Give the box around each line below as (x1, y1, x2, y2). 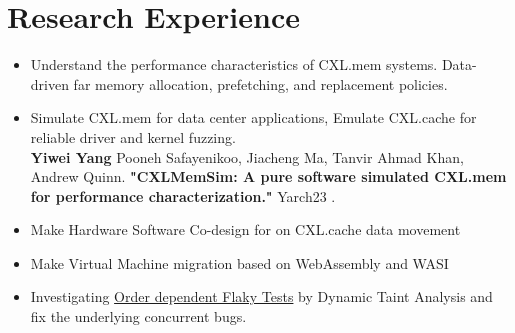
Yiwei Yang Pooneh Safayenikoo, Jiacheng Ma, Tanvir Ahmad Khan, (30, 146, 464, 167)
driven (30, 73, 69, 94)
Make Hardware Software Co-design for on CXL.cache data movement (30, 219, 461, 240)
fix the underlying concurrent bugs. (30, 306, 247, 327)
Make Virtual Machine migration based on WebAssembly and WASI (30, 252, 449, 273)
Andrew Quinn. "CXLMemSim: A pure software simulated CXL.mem (30, 166, 507, 187)
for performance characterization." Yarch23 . (30, 185, 336, 206)
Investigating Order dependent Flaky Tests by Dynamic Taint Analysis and (30, 286, 493, 307)
